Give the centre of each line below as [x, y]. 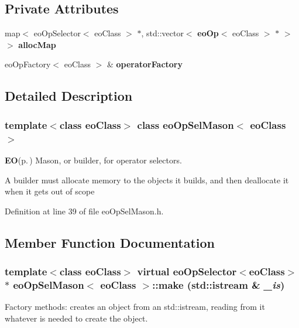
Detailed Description [69, 96]
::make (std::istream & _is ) [219, 284]
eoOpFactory [28, 64]
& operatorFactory [145, 64]
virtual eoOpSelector [187, 271]
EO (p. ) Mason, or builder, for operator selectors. [93, 160]
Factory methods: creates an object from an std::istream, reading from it [135, 307]
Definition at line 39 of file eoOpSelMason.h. [84, 211]
